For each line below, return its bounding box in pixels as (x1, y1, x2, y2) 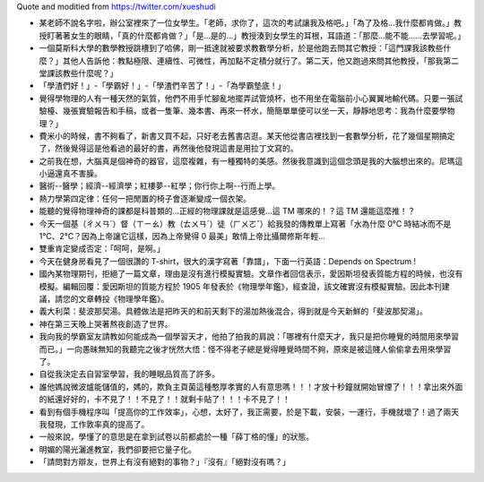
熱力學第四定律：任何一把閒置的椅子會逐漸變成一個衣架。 (39, 193, 251, 203)
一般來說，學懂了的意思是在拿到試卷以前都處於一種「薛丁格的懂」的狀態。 (39, 431, 314, 443)
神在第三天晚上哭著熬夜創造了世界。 (39, 318, 173, 329)
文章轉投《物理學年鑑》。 (77, 293, 169, 304)
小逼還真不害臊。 (39, 168, 102, 179)
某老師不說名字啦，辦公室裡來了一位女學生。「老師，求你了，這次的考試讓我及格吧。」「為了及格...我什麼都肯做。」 (39, 18, 454, 29)
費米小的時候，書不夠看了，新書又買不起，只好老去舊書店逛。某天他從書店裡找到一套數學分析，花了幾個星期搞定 (39, 130, 455, 141)
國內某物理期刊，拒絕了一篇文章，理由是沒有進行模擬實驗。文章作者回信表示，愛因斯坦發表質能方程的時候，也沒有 (39, 269, 463, 280)
